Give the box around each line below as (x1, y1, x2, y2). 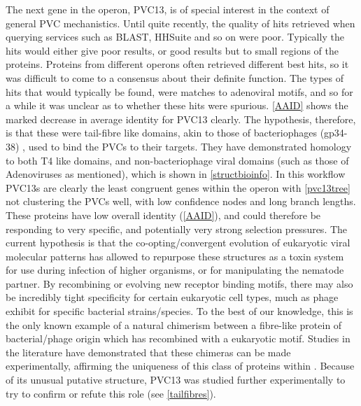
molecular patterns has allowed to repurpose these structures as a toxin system (6, 248, 344, 263)
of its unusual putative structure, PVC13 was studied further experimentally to (6, 372, 346, 387)
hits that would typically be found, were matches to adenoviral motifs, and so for (6, 84, 353, 99)
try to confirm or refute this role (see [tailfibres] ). (6, 386, 216, 400)
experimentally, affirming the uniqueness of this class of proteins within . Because (6, 358, 355, 373)
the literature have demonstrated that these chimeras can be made (6, 344, 291, 359)
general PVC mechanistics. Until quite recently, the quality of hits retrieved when (6, 15, 355, 30)
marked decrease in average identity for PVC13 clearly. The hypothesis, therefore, (6, 111, 356, 126)
